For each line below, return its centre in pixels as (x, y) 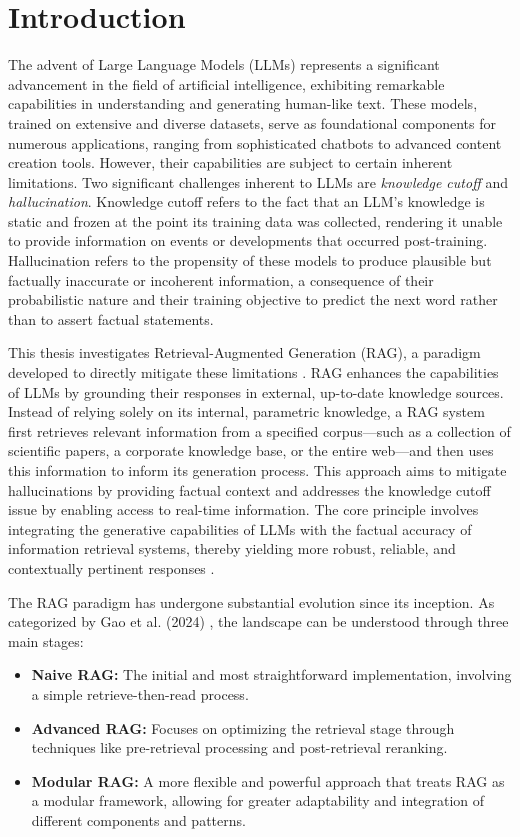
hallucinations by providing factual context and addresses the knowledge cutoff (249, 489)
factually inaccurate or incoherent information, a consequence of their (221, 279)
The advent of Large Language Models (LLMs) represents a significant (224, 64)
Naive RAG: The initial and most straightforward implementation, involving (271, 674)
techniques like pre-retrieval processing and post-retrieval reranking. (239, 747)
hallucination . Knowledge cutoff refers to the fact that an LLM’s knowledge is (246, 201)
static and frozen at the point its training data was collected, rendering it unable (255, 220)
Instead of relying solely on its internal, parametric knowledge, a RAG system (246, 411)
